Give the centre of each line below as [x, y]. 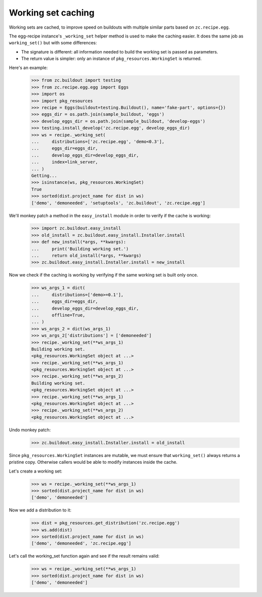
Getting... [44, 176]
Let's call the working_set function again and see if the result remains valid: [84, 556]
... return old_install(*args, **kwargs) [86, 256]
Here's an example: [28, 68]
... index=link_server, [65, 162]
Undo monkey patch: [30, 430]
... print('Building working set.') [80, 249]
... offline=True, [58, 315]
